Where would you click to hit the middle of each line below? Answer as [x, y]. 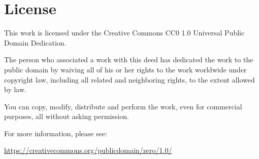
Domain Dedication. [35, 42]
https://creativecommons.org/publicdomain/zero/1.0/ [88, 150]
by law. [15, 89]
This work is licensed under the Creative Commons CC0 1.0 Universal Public [124, 33]
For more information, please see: [56, 133]
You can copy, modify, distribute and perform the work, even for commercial [123, 106]
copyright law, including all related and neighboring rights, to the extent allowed [129, 79]
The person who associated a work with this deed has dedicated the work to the [129, 59]
